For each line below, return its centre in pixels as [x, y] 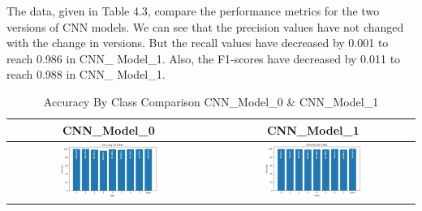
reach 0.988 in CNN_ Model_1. [86, 74]
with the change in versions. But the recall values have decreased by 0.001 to [198, 43]
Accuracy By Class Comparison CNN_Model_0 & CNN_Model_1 [211, 101]
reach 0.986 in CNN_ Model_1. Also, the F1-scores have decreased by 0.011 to [204, 58]
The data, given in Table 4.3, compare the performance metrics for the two [193, 11]
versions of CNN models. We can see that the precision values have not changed [205, 26]
